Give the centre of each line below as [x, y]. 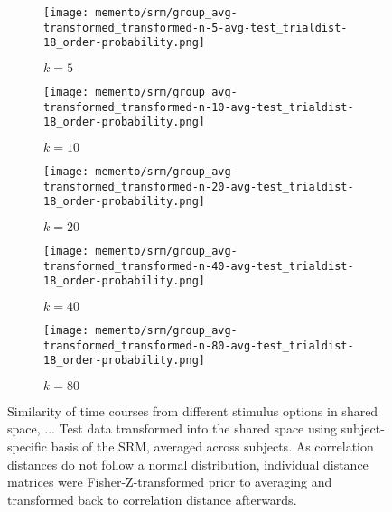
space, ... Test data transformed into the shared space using [172, 428]
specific [28, 447]
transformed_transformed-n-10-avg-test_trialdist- [199, 107]
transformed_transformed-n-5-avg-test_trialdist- [196, 28]
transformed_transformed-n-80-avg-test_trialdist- [199, 345]
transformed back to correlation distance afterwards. [152, 499]
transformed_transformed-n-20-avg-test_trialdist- [199, 186]
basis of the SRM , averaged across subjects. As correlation [212, 447]
